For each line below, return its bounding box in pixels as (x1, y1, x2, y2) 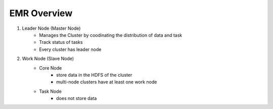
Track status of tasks (39, 39, 83, 45)
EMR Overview (9, 8, 73, 19)
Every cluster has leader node (39, 46, 102, 52)
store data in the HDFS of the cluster (56, 72, 132, 78)
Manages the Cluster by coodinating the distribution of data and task (39, 32, 183, 38)
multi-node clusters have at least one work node (56, 79, 157, 85)
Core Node (39, 65, 62, 71)
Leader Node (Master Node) (22, 25, 81, 31)
